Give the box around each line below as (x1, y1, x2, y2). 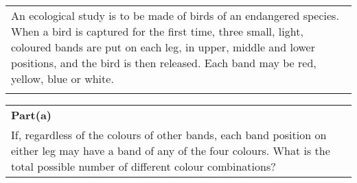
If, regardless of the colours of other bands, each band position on (11, 127, 327, 143)
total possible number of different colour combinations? (11, 158, 276, 174)
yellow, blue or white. (11, 71, 114, 86)
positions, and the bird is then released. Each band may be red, (11, 55, 316, 71)
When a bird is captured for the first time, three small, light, (11, 23, 303, 39)
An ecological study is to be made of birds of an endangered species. (11, 8, 339, 23)
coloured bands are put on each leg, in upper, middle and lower (11, 39, 315, 55)
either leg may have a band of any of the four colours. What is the (11, 143, 330, 158)
